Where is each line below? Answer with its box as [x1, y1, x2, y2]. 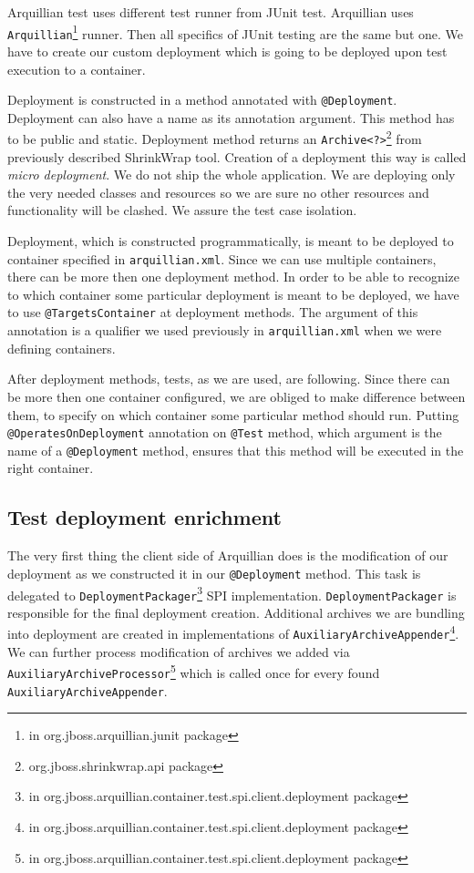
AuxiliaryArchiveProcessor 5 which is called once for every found [7, 661, 380, 682]
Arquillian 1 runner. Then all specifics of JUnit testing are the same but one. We [7, 21, 463, 43]
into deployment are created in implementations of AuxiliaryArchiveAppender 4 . [7, 621, 459, 643]
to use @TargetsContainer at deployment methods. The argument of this [7, 303, 418, 322]
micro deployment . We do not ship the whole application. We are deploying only [7, 165, 456, 184]
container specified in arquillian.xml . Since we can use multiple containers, [7, 249, 437, 268]
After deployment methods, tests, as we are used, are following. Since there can [7, 369, 450, 388]
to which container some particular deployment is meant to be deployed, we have [7, 284, 459, 303]
